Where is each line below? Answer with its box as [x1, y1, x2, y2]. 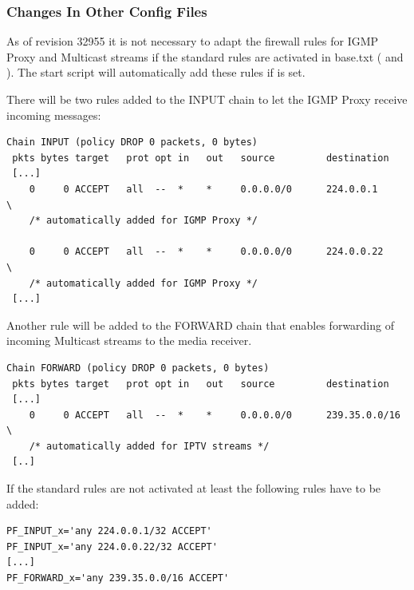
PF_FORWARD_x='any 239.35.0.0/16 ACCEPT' [6, 572, 230, 584]
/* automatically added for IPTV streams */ [29, 440, 270, 452]
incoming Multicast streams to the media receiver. [6, 332, 252, 349]
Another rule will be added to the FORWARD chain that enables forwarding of [6, 316, 394, 333]
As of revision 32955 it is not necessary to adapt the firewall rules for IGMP [6, 33, 379, 49]
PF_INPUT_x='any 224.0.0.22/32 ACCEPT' [6, 541, 218, 552]
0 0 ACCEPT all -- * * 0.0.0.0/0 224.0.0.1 [29, 183, 378, 195]
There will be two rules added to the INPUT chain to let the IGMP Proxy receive [6, 91, 408, 107]
